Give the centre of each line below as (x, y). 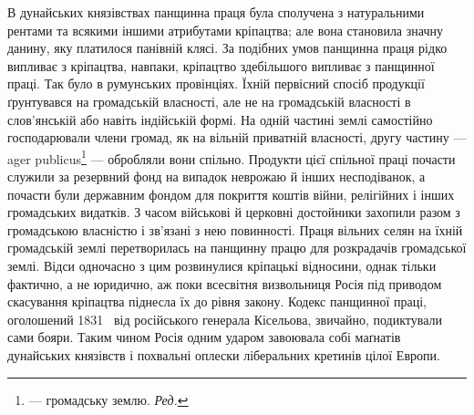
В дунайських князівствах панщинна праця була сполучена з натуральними (216, 12)
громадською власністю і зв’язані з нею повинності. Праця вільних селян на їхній (235, 229)
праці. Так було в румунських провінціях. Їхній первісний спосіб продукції (216, 83)
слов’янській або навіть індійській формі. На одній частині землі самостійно (220, 119)
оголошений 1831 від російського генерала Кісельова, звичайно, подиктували (225, 319)
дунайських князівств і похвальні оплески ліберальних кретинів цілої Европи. (224, 354)
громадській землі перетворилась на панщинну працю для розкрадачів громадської (237, 248)
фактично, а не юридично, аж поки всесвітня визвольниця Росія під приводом (225, 283)
